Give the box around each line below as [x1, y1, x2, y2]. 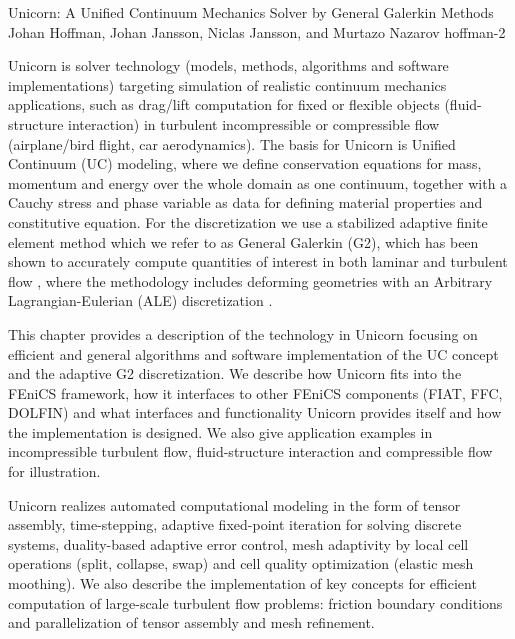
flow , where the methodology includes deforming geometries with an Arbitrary [8, 270, 493, 291]
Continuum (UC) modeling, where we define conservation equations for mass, [8, 153, 482, 174]
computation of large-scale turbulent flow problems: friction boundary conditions [8, 592, 503, 613]
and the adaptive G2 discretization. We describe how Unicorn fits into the [8, 363, 462, 384]
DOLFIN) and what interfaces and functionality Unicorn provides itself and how [8, 402, 502, 423]
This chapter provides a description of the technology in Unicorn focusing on [8, 323, 478, 344]
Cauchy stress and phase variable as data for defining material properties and [8, 192, 483, 213]
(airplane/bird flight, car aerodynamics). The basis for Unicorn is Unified [8, 133, 456, 154]
